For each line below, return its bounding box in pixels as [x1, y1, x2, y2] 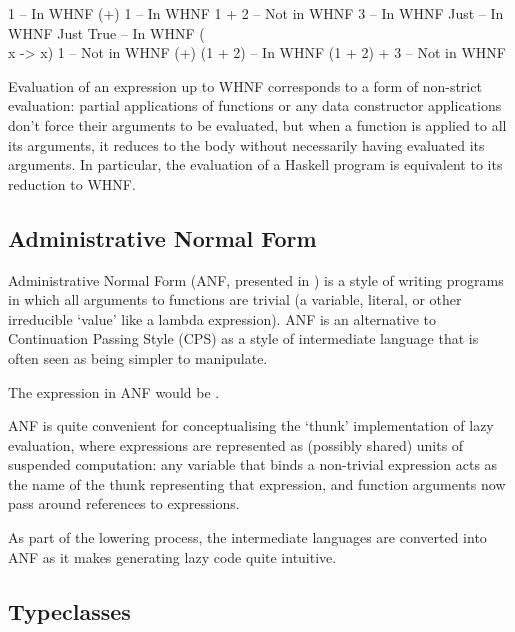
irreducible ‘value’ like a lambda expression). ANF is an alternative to [8, 308, 436, 329]
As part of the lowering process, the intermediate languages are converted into [8, 527, 487, 548]
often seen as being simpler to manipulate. [8, 347, 268, 368]
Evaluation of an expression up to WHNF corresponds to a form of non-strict [8, 75, 482, 96]
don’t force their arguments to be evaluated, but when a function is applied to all [8, 114, 507, 135]
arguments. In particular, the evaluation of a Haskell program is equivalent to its [8, 154, 503, 175]
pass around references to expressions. [8, 493, 240, 514]
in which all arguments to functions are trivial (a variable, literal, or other [8, 289, 462, 310]
